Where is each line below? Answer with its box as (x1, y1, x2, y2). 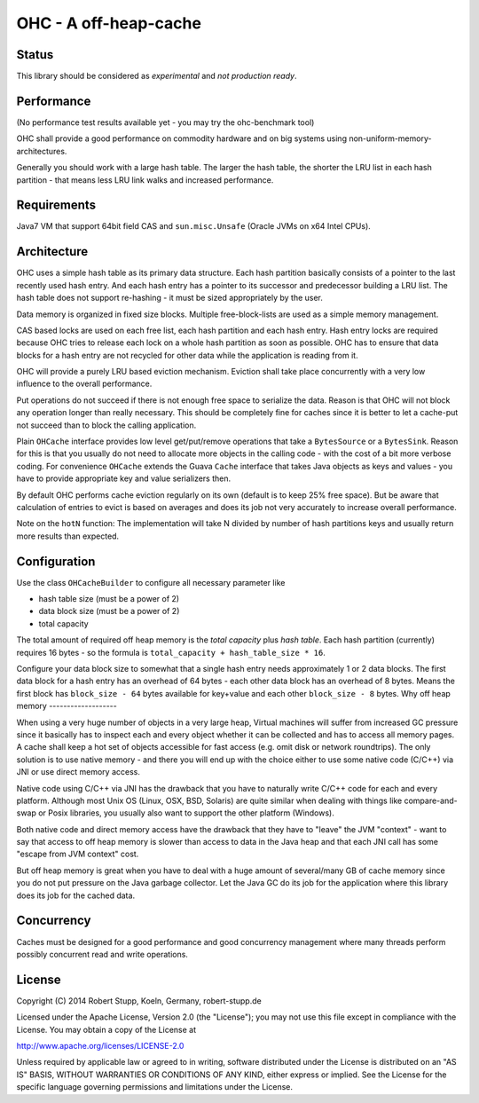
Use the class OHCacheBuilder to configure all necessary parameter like (16, 577, 286, 587)
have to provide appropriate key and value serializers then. (16, 473, 232, 484)
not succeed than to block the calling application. (16, 420, 197, 430)
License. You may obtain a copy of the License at (16, 1024, 197, 1035)
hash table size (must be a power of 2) (38, 594, 180, 604)
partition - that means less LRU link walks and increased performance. (16, 174, 274, 185)
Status (16, 47, 54, 62)
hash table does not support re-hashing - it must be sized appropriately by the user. (16, 293, 324, 303)
